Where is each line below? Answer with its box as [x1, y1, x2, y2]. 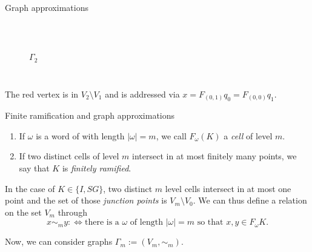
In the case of [5, 182, 55, 194]
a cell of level [224, 129, 273, 142]
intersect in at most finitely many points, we [132, 150, 297, 162]
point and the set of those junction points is [5, 194, 167, 207]
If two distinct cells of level [19, 150, 119, 162]
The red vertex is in [5, 87, 79, 100]
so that [197, 218, 224, 227]
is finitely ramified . [62, 162, 131, 174]
